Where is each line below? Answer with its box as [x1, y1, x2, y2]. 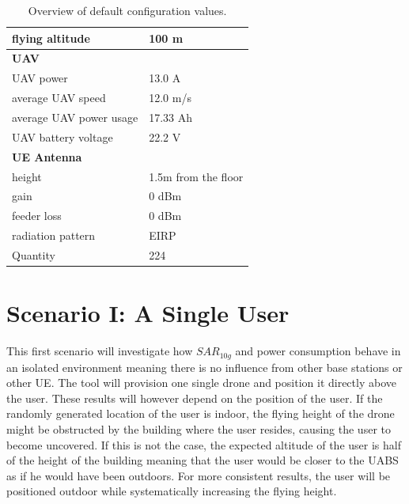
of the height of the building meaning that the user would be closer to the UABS [6, 452, 399, 468]
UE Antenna [12, 148, 82, 165]
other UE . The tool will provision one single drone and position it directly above [6, 374, 396, 391]
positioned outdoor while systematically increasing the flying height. [6, 483, 337, 499]
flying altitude [12, 29, 90, 46]
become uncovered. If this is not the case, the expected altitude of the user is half [6, 436, 401, 453]
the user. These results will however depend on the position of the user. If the [6, 389, 383, 406]
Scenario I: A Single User [6, 297, 290, 329]
